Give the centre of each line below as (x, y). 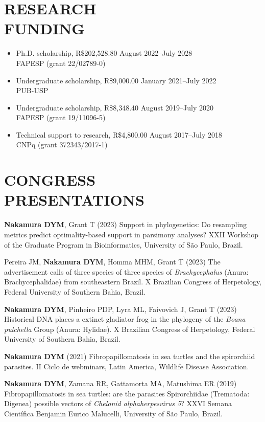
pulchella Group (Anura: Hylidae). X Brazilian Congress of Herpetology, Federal (130, 329)
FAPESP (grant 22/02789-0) (61, 63)
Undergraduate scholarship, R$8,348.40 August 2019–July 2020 (115, 107)
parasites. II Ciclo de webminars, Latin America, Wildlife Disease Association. (127, 366)
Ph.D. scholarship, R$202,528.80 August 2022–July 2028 (104, 53)
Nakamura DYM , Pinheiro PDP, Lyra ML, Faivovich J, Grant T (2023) (121, 309)
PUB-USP (32, 90)
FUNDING (44, 28)
